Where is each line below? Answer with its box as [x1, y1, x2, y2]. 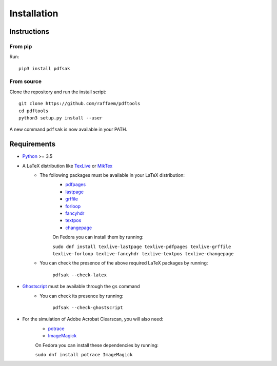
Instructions [9, 27, 50, 36]
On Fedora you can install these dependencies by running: [35, 342, 159, 348]
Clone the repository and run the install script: [9, 89, 107, 95]
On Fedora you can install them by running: [52, 234, 144, 240]
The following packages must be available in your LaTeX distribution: [39, 172, 185, 178]
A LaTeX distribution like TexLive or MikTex [22, 162, 113, 169]
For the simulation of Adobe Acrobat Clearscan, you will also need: [22, 316, 164, 322]
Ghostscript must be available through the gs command [22, 283, 141, 290]
